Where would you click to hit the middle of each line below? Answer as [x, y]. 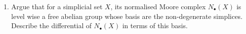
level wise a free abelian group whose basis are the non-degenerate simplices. [127, 16]
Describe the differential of [51, 25]
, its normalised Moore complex [158, 6]
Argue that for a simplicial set [57, 6]
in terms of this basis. [155, 25]
